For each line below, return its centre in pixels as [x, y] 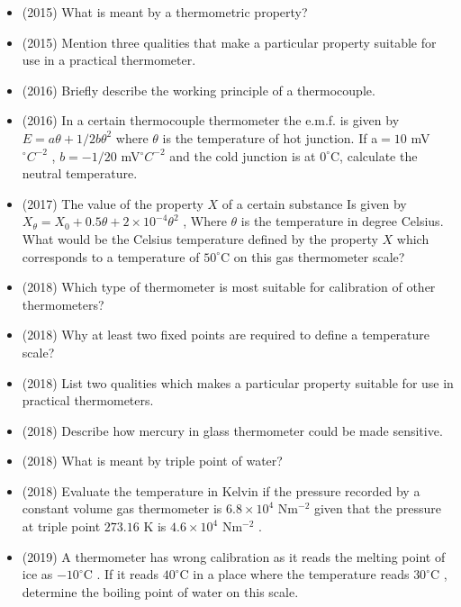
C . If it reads [121, 574]
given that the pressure [377, 508]
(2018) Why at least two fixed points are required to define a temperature [226, 335]
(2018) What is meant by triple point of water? [152, 461]
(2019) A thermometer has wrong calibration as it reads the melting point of [234, 556]
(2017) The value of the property [113, 203]
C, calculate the [374, 155]
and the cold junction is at [243, 155]
